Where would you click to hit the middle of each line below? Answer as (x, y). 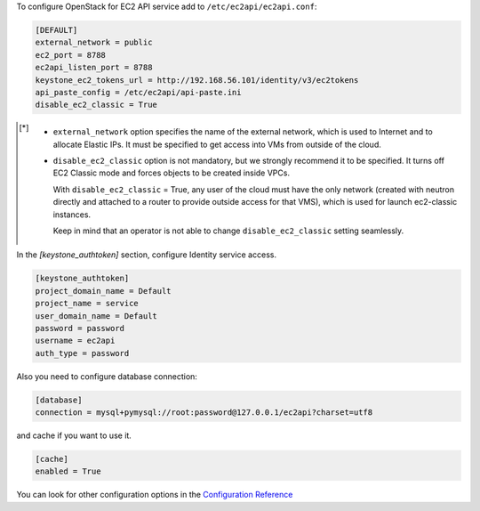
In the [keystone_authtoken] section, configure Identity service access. (147, 255)
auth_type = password (82, 353)
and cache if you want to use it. (74, 435)
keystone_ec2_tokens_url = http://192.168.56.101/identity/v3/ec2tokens (197, 80)
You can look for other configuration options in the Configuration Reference (155, 495)
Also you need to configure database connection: (107, 376)
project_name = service (87, 304)
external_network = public (94, 43)
